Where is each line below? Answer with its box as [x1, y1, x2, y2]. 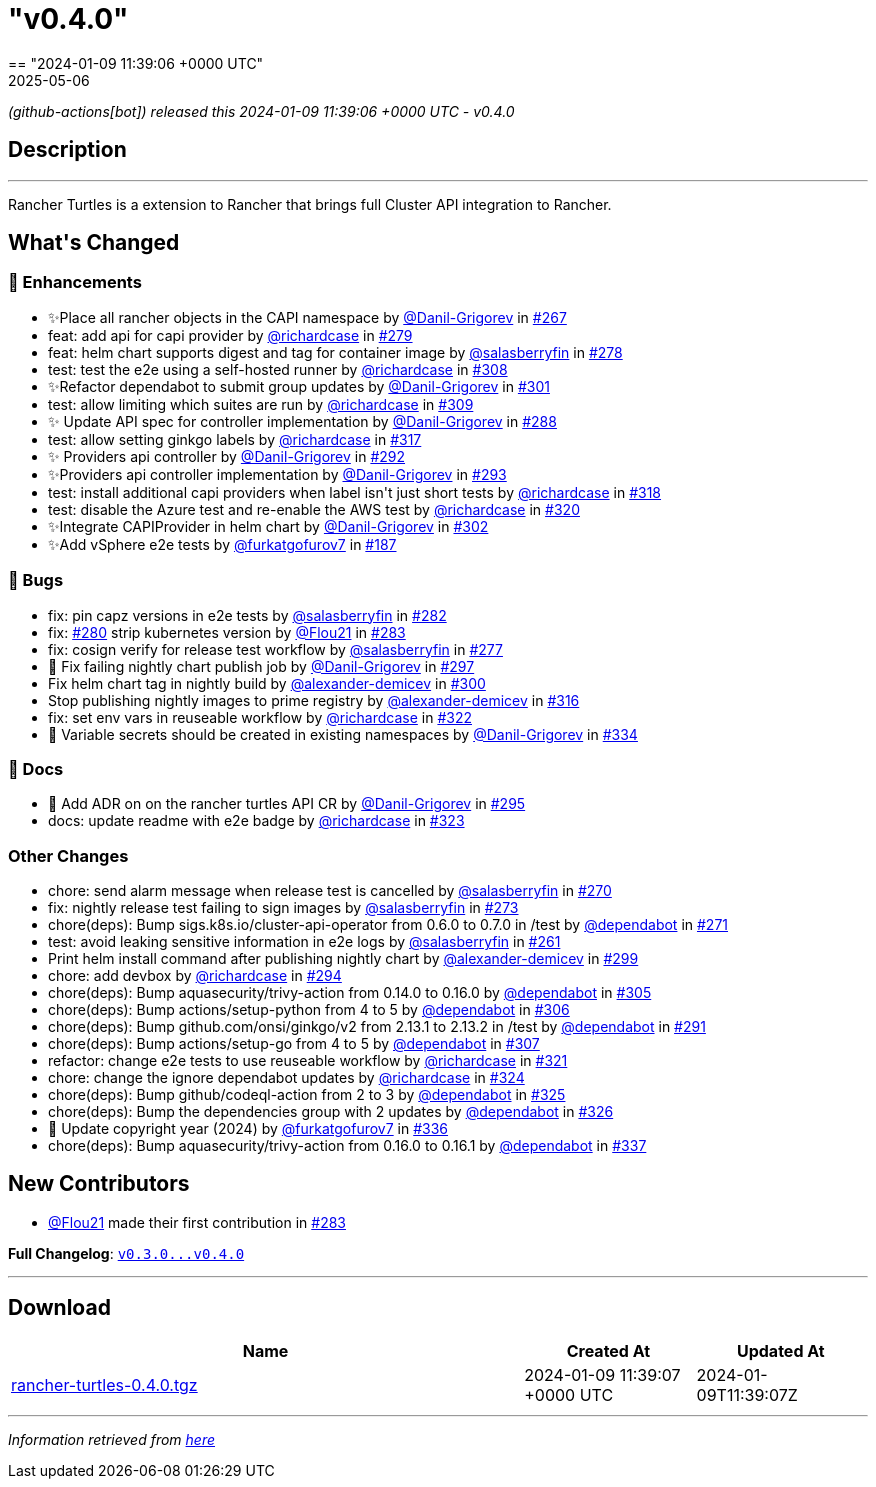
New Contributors [8, 1171, 190, 1197]
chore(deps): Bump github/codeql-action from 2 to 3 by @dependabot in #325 [48, 1086, 566, 1104]
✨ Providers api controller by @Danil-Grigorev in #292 [48, 447, 406, 465]
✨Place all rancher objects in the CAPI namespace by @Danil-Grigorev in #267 [48, 308, 567, 326]
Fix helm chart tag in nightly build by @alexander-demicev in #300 [48, 674, 486, 692]
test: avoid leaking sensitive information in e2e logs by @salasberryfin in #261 [48, 933, 561, 951]
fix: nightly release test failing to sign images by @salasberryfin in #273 [48, 899, 519, 917]
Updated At [736, 1340, 825, 1361]
